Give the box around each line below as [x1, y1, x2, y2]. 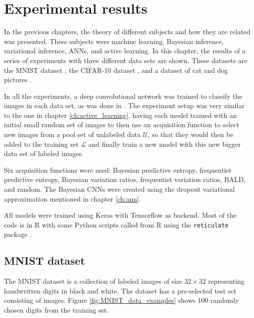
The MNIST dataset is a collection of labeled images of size [4, 276, 183, 286]
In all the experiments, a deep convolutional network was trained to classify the [4, 91, 242, 101]
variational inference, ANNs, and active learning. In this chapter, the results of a [4, 45, 246, 56]
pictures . [4, 74, 32, 85]
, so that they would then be [148, 129, 233, 139]
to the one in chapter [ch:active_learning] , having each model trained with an [4, 110, 237, 120]
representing [208, 276, 245, 286]
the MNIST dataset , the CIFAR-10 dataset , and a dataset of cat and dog [4, 65, 228, 75]
